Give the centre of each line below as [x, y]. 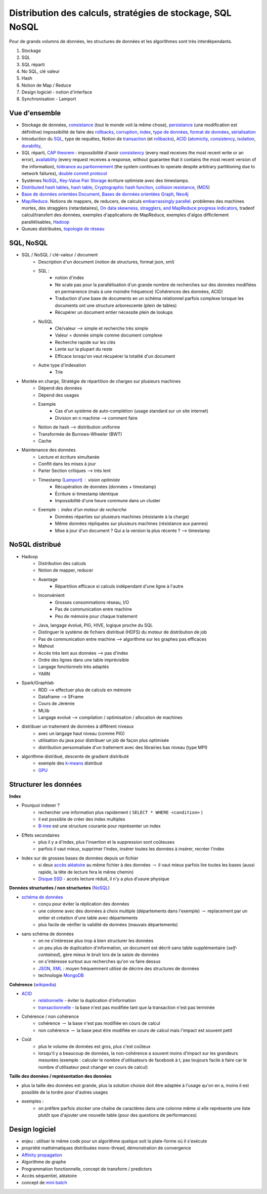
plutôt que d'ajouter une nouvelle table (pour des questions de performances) [118, 1115]
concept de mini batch [44, 1183]
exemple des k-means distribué [70, 763]
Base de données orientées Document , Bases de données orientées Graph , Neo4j [105, 194]
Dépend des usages [59, 395]
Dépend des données [60, 388]
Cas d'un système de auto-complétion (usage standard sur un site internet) [132, 411]
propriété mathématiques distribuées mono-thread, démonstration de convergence [106, 1148]
